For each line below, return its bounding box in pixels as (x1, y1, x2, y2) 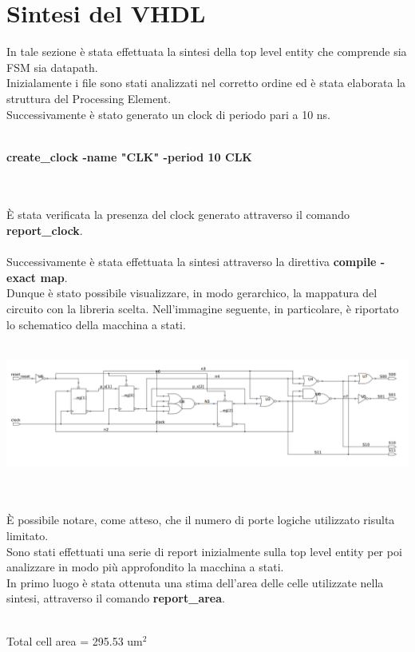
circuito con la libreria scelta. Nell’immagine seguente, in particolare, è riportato (6, 300, 399, 317)
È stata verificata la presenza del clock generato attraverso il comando (6, 206, 350, 223)
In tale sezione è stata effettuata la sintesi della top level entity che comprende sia (6, 43, 407, 60)
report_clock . (6, 222, 83, 239)
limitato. (6, 527, 49, 544)
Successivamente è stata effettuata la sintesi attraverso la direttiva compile (6, 253, 377, 270)
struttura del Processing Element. (6, 89, 172, 106)
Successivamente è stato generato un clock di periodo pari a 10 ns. (6, 105, 330, 122)
